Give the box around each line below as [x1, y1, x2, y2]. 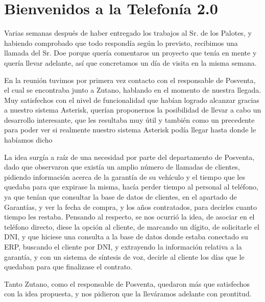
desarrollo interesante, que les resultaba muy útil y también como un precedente [4, 114, 255, 125]
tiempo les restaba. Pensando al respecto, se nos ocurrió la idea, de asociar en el [4, 211, 255, 222]
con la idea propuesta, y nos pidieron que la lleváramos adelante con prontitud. [4, 288, 252, 299]
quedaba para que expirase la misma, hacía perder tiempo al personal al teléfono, [4, 181, 258, 192]
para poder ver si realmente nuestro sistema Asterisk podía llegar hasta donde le [4, 124, 256, 135]
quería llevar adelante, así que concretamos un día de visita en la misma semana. [4, 57, 257, 68]
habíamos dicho [4, 134, 53, 145]
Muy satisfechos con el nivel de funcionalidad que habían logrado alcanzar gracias [4, 94, 259, 105]
